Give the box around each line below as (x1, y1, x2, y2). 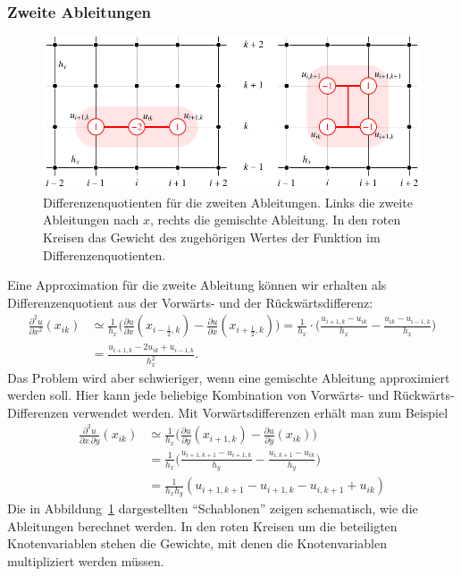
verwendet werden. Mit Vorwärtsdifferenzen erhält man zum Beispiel (72, 402, 448, 421)
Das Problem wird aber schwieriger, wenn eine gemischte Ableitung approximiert (7, 368, 450, 386)
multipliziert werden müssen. (7, 552, 164, 571)
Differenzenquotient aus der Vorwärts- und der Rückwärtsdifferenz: (7, 292, 373, 311)
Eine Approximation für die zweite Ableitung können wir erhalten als (7, 275, 387, 294)
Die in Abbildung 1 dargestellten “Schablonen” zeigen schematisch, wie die (7, 499, 418, 518)
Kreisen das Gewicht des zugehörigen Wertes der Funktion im (43, 227, 381, 246)
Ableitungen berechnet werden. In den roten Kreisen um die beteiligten (7, 516, 398, 535)
